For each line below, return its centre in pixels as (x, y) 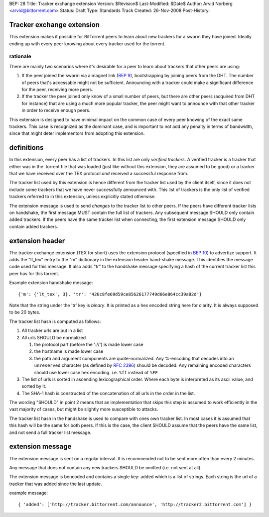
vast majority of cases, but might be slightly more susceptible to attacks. (84, 409)
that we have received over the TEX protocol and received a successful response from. (99, 174)
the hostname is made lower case (69, 351)
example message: (29, 493)
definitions (26, 148)
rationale (20, 56)
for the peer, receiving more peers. (57, 89)
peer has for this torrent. (34, 273)
